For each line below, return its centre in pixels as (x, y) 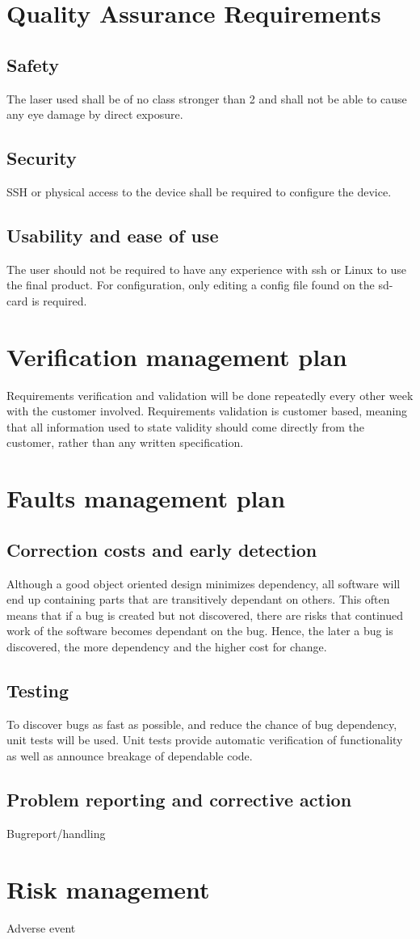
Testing (38, 690)
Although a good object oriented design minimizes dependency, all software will (204, 583)
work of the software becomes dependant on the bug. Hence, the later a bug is (200, 631)
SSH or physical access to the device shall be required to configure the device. (199, 191)
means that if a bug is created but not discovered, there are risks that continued (205, 615)
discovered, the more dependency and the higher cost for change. (167, 646)
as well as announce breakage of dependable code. (130, 755)
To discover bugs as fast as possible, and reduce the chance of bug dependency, (202, 724)
